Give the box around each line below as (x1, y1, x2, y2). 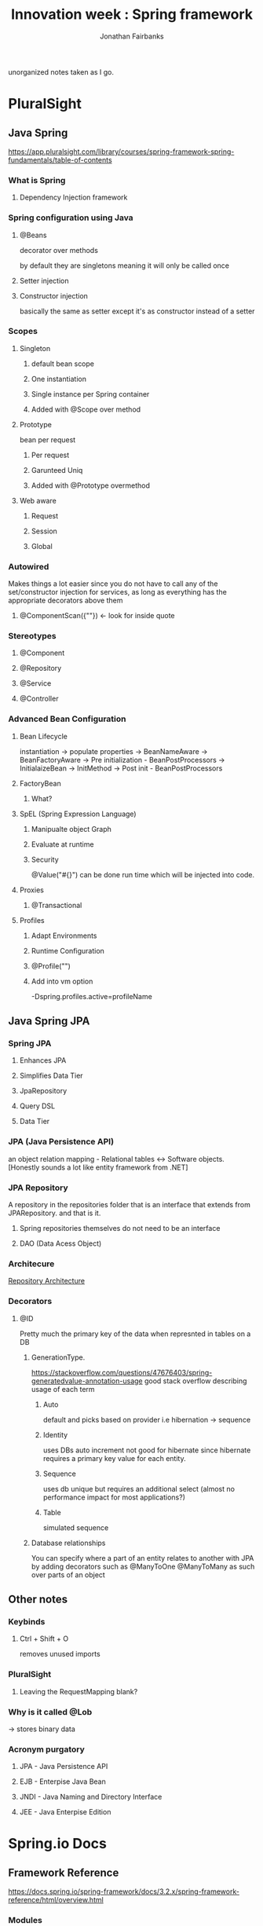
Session (31, 526, 57, 536)
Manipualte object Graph (31, 824, 112, 833)
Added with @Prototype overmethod (31, 481, 151, 490)
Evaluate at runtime (31, 839, 94, 849)
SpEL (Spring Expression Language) (19, 809, 137, 818)
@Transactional (31, 900, 82, 910)
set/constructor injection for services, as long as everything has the (8, 588, 228, 597)
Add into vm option (31, 976, 93, 986)
